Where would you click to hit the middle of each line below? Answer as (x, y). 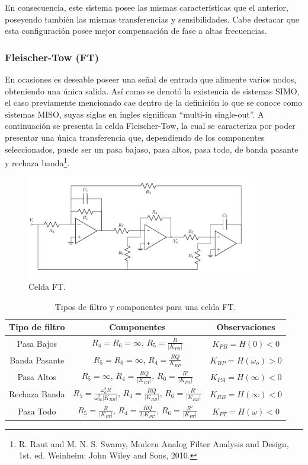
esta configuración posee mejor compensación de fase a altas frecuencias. (136, 31)
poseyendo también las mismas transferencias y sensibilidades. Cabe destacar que (152, 19)
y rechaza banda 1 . (37, 162)
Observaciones (246, 327)
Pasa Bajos (37, 343)
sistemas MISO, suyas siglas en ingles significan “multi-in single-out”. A (134, 114)
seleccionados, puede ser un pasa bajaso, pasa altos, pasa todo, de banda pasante (152, 149)
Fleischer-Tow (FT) (52, 57)
